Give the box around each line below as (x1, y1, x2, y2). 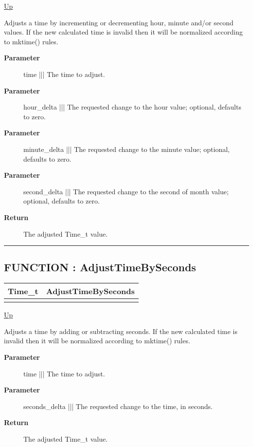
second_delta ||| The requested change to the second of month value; (23, 186, 229, 196)
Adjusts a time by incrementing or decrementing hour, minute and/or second (4, 17, 234, 27)
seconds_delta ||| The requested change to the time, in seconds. (23, 401, 213, 411)
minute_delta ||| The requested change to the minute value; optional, (23, 144, 230, 154)
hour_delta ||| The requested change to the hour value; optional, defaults (23, 102, 241, 112)
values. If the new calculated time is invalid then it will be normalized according (4, 27, 243, 37)
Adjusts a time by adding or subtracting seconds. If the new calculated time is (4, 326, 238, 336)
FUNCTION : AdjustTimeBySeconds (4, 260, 196, 275)
